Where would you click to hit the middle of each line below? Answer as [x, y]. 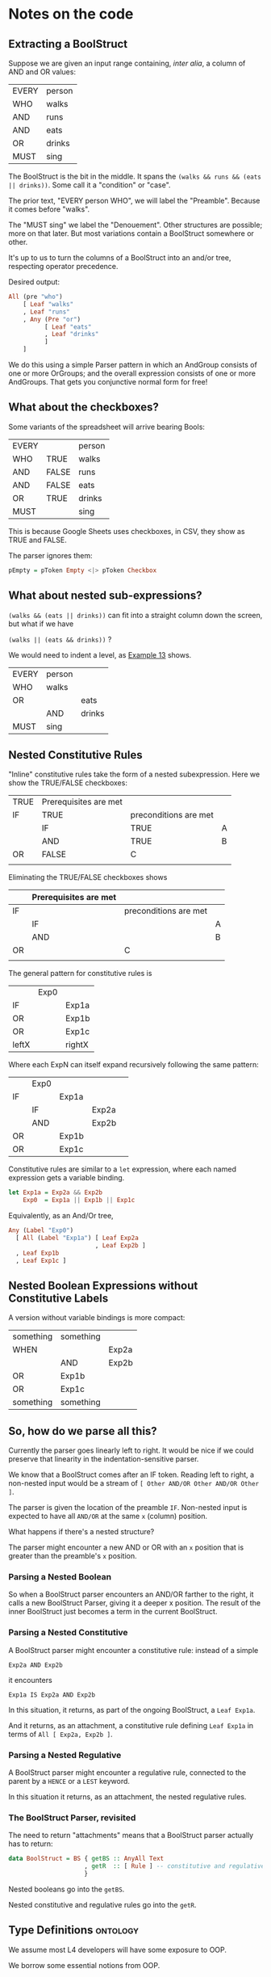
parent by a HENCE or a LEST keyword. [69, 1781]
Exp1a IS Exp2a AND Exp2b [52, 1695]
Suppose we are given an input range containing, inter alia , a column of [127, 63]
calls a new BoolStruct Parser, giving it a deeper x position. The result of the [134, 1603]
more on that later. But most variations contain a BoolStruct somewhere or [131, 233]
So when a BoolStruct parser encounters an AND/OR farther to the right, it [131, 1594]
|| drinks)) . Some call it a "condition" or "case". [90, 185]
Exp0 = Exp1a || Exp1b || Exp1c [79, 1201]
